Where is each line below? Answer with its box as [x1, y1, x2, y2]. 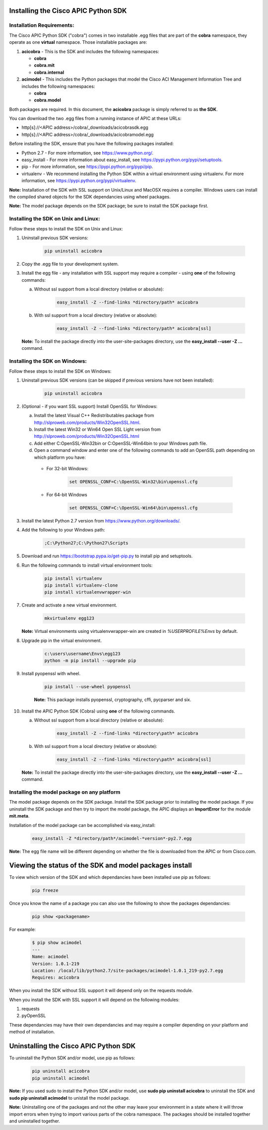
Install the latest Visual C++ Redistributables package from [34, 412, 154, 418]
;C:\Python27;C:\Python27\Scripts [44, 540, 129, 546]
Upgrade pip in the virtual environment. [21, 637, 102, 643]
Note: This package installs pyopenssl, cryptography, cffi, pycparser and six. [34, 697, 192, 703]
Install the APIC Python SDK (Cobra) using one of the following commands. [21, 708, 176, 714]
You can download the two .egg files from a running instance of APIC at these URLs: [9, 115, 182, 121]
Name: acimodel [32, 954, 69, 960]
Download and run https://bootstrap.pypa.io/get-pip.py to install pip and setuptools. [21, 553, 193, 559]
